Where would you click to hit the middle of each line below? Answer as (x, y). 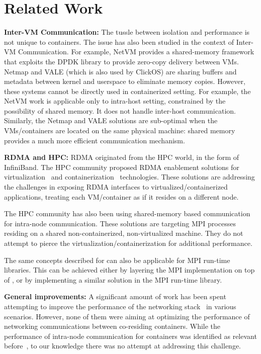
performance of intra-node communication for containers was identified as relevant (130, 336)
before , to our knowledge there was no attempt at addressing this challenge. (123, 346)
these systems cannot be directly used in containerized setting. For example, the (127, 91)
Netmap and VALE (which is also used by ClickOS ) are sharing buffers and (120, 71)
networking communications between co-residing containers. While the (112, 326)
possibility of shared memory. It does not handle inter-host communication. (120, 110)
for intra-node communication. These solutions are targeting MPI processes (120, 223)
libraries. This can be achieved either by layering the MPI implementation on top (129, 270)
